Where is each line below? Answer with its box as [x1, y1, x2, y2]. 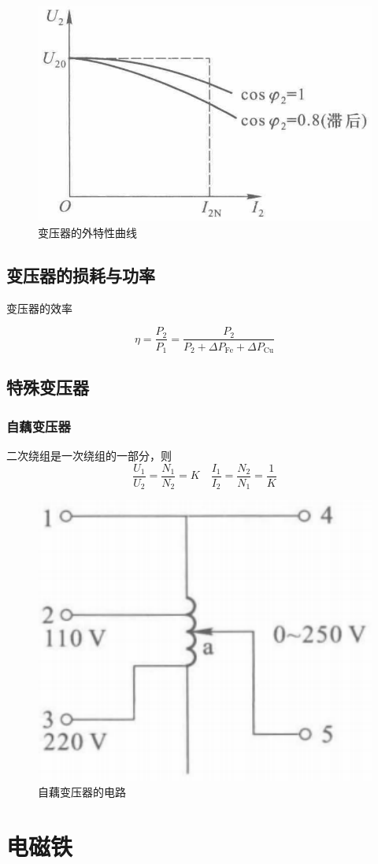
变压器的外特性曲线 [38, 224, 137, 241]
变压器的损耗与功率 [6, 263, 155, 287]
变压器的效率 [6, 299, 72, 316]
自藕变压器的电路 [38, 784, 126, 800]
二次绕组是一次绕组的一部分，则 [6, 447, 172, 463]
